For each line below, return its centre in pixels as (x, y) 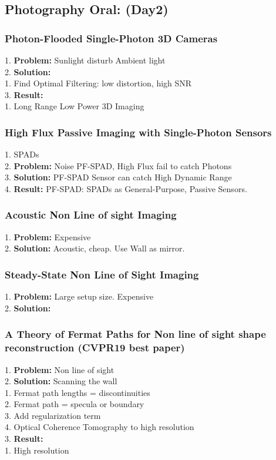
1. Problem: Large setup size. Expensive (79, 296)
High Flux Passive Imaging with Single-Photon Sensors (138, 132)
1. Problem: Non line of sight (60, 369)
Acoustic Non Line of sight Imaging (91, 215)
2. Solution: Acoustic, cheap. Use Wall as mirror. (95, 248)
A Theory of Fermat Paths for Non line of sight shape (135, 334)
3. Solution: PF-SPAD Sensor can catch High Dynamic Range (118, 177)
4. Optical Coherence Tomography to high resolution (100, 427)
